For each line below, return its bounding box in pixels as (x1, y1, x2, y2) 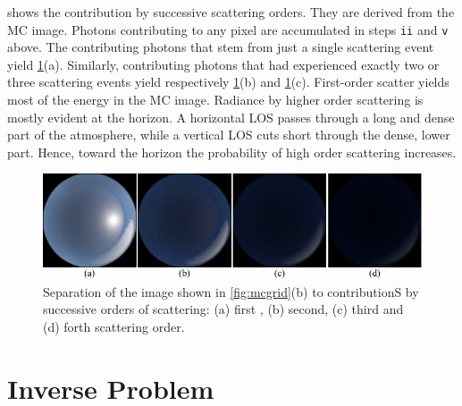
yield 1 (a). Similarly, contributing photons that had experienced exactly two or (7, 55, 440, 73)
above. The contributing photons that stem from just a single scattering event (7, 38, 434, 56)
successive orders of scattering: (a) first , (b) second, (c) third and (43, 300, 404, 318)
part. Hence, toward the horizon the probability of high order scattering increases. (7, 142, 457, 161)
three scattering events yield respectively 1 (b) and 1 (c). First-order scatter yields (7, 72, 449, 91)
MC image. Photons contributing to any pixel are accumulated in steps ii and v (7, 20, 449, 38)
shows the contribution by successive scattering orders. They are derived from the (7, 3, 455, 21)
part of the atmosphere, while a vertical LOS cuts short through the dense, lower (7, 125, 450, 144)
